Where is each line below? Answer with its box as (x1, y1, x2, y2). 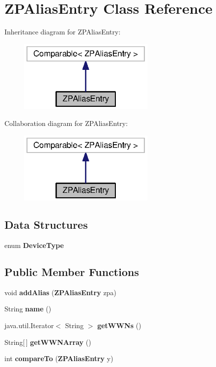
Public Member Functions (4, 264, 139, 279)
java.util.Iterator (4, 320, 54, 330)
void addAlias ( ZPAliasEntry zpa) (4, 287, 116, 297)
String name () (4, 304, 52, 314)
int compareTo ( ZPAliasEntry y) (4, 353, 113, 364)
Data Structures (4, 217, 88, 232)
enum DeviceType (4, 240, 64, 250)
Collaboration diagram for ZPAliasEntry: (4, 118, 128, 128)
